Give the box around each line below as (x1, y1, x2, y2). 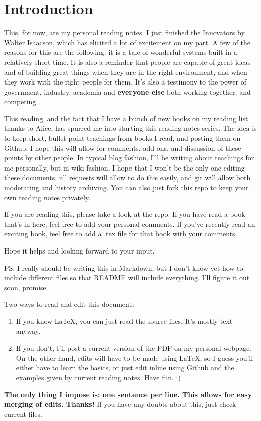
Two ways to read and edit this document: (4, 299, 134, 309)
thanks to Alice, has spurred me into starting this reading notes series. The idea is (4, 123, 257, 133)
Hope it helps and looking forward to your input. (4, 245, 155, 256)
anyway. (16, 325, 41, 336)
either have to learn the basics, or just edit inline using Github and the (16, 362, 234, 373)
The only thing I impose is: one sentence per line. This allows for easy (4, 389, 252, 399)
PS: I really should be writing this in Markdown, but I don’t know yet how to (4, 262, 243, 273)
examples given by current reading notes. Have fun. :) (16, 372, 181, 382)
